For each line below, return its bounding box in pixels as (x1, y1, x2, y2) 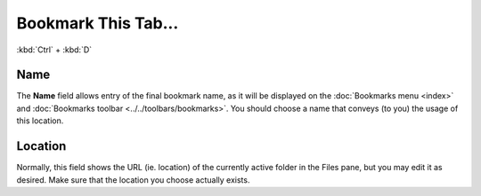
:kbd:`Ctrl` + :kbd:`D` (16, 44, 93, 55)
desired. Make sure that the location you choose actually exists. (16, 174, 250, 185)
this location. (16, 115, 64, 126)
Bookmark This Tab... (16, 13, 179, 33)
